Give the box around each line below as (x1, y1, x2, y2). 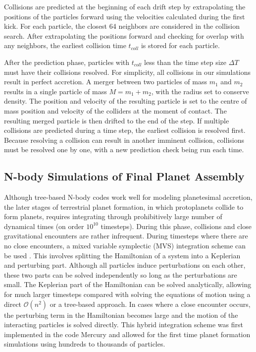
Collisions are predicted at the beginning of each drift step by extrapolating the (4, 1, 246, 11)
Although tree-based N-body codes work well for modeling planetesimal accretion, (4, 192, 253, 202)
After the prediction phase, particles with (4, 57, 130, 67)
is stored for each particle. (141, 40, 220, 51)
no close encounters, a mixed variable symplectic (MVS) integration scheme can (4, 240, 246, 251)
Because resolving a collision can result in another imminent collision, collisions (4, 134, 244, 145)
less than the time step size (144, 57, 227, 67)
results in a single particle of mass (4, 86, 107, 96)
